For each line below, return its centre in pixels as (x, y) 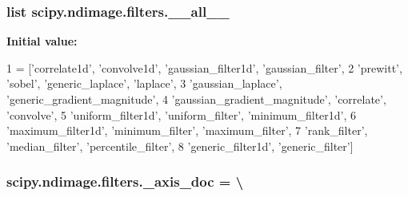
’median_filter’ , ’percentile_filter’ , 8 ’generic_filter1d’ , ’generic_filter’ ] (180, 146)
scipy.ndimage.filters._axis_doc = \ (125, 181)
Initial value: (42, 41)
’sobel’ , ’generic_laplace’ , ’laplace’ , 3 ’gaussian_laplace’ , (144, 83)
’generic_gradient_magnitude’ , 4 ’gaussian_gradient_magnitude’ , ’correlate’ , (196, 99)
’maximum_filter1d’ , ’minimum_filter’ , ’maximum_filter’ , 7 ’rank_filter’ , (187, 130)
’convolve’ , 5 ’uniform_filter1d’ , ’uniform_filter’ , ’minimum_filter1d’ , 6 (182, 114)
